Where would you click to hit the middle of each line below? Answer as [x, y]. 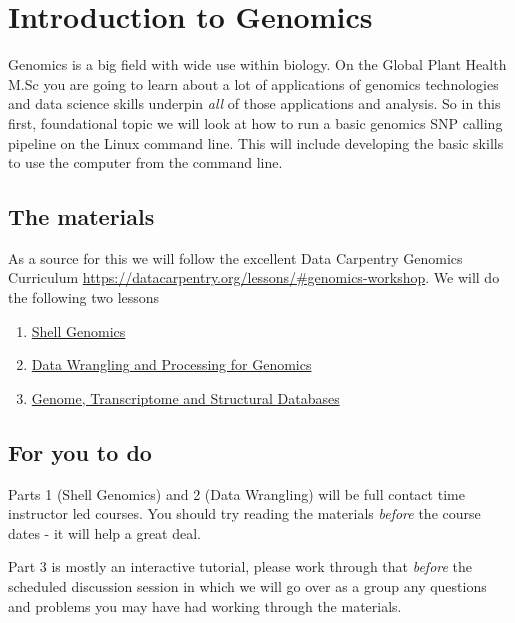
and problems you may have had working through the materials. [205, 605]
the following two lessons [84, 297]
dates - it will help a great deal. [104, 532]
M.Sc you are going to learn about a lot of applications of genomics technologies [253, 83]
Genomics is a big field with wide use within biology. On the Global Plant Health [257, 64]
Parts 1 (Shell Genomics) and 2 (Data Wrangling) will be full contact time [236, 493]
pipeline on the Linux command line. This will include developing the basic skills [256, 142]
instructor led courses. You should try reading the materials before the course [244, 513]
